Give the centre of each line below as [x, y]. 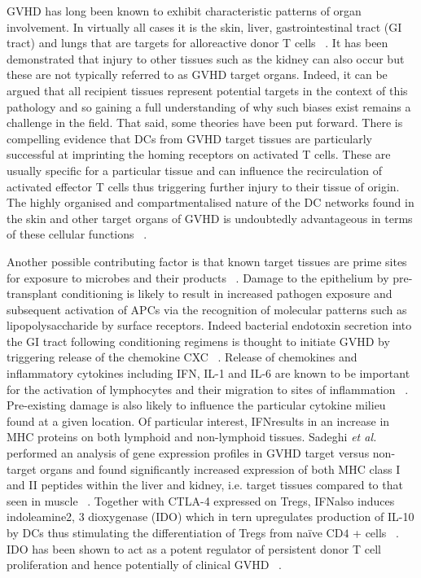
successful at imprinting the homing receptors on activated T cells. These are [199, 154]
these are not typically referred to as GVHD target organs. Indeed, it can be [197, 74]
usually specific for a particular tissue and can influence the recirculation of [194, 170]
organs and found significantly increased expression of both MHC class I [220, 469]
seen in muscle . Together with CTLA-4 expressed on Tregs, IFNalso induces [201, 500]
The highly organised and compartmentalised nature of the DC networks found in [210, 202]
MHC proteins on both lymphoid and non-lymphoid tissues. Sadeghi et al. [192, 437]
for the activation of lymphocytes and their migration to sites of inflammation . [208, 389]
